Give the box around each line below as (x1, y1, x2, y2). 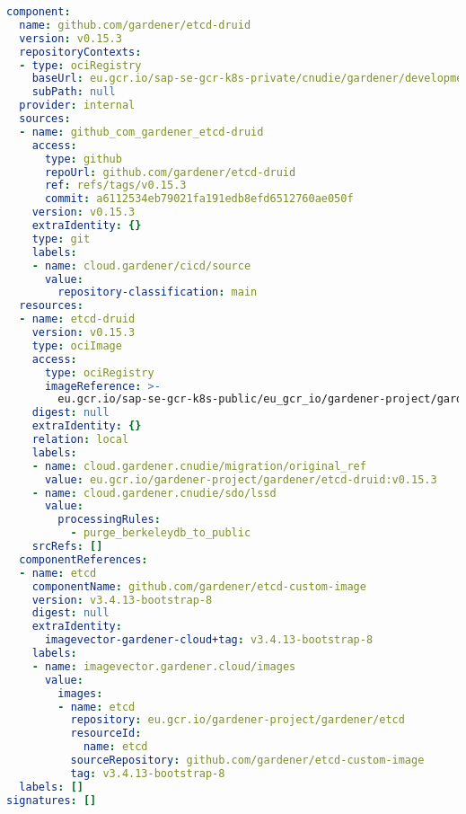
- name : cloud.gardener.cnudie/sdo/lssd (31, 486, 277, 500)
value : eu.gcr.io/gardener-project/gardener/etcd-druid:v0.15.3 (44, 473, 437, 486)
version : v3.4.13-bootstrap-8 (31, 593, 213, 606)
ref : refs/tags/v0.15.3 (44, 179, 187, 192)
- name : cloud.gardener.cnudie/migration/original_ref (31, 459, 366, 473)
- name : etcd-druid (19, 313, 136, 326)
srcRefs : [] (31, 540, 103, 553)
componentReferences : (19, 553, 148, 566)
